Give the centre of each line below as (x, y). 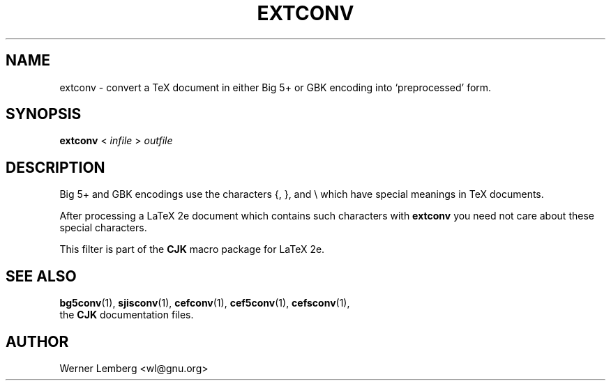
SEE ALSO (41, 276)
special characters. (103, 228)
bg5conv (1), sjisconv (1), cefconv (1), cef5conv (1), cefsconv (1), (205, 303)
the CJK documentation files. (127, 315)
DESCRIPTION (55, 167)
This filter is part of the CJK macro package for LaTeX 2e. (192, 249)
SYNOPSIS (44, 114)
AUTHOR (37, 341)
